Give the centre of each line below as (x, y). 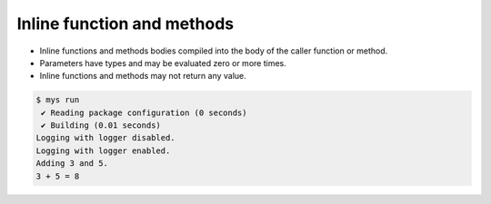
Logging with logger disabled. (106, 138)
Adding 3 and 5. (72, 164)
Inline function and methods (125, 24)
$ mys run (58, 100)
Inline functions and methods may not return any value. (143, 76)
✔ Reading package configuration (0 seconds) (144, 112)
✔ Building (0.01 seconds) (101, 126)
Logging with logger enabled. (103, 151)
